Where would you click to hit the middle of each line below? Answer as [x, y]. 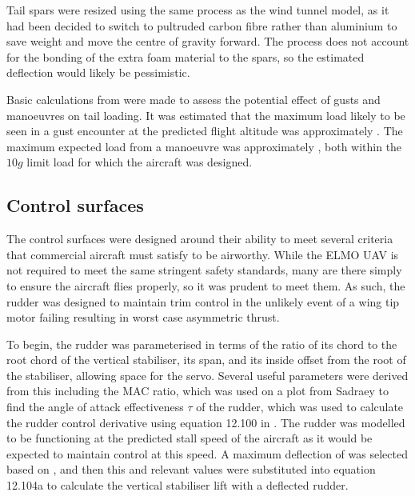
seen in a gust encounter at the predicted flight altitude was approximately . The [205, 131]
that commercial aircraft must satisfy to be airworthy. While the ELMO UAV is [203, 254]
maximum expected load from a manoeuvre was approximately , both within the [204, 146]
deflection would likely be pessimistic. [98, 72]
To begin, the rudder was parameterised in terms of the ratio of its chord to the [202, 344]
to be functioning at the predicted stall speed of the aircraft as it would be [190, 438]
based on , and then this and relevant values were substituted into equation [191, 469]
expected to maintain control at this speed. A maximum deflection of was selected [207, 453]
